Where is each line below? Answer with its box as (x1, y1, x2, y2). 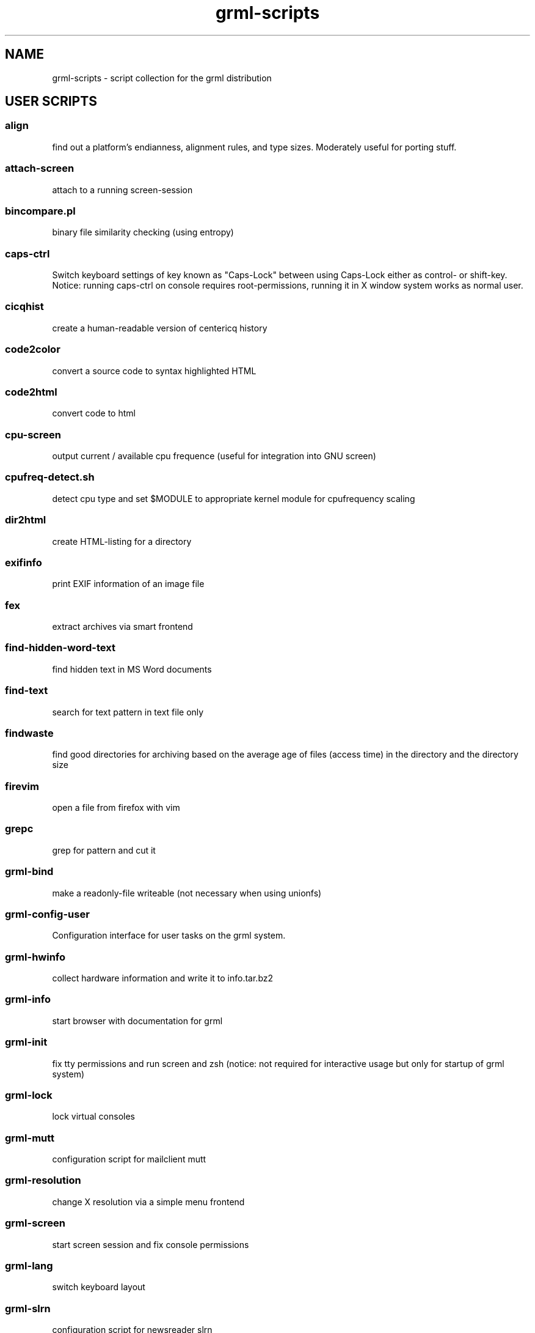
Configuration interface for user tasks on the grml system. (52, 930, 286, 941)
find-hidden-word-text (5, 641, 115, 654)
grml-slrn (5, 1302, 51, 1315)
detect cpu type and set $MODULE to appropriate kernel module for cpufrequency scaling (52, 493, 415, 504)
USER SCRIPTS (5, 94, 97, 109)
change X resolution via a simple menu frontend (52, 1196, 245, 1207)
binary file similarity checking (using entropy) (52, 227, 234, 238)
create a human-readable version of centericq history (52, 322, 267, 333)
